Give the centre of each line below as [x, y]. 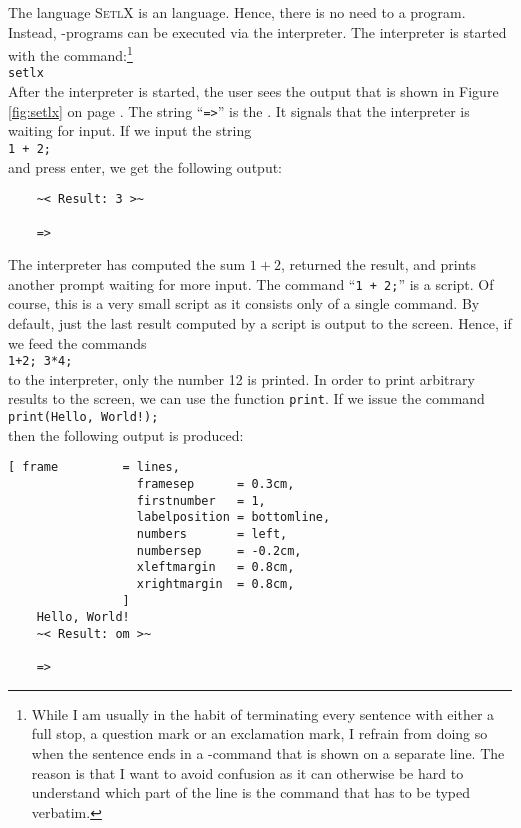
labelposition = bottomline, [233, 517]
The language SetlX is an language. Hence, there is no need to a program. [237, 12]
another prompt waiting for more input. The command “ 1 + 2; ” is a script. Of [251, 283]
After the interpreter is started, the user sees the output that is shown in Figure [253, 91]
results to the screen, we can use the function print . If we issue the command [246, 398]
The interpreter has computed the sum [127, 264]
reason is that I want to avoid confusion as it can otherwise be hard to [247, 772]
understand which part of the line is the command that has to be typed [251, 792]
